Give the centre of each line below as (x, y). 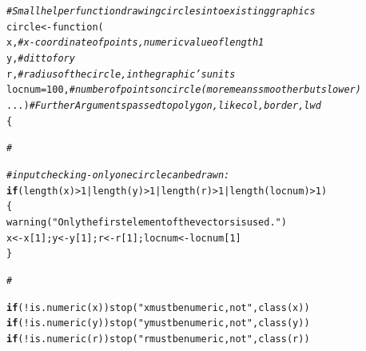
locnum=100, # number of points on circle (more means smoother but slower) (184, 90)
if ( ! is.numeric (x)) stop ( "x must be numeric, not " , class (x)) (158, 307)
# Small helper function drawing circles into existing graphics (161, 11)
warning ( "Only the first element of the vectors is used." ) (147, 222)
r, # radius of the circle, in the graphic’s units (121, 74)
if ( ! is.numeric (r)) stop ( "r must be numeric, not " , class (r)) (158, 339)
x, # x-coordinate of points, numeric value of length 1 (135, 43)
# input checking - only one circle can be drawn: (118, 175)
